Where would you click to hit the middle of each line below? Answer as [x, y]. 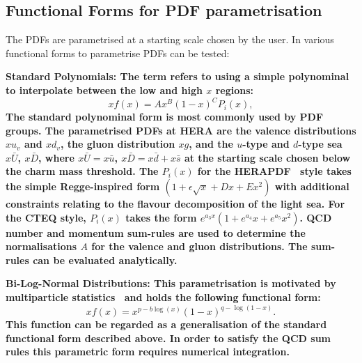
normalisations [41, 246]
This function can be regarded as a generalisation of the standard [166, 324]
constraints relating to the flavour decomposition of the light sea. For [175, 204]
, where [56, 157]
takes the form [161, 217]
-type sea [320, 144]
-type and [266, 144]
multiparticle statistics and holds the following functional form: [163, 297]
